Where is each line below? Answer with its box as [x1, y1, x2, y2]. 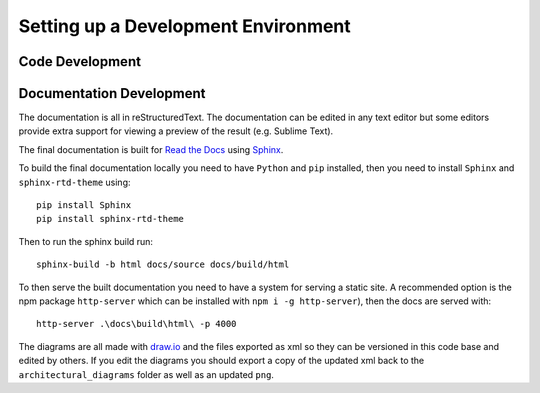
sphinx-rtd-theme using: [18, 176, 131, 188]
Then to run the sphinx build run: [18, 235, 154, 247]
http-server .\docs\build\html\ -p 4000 [36, 318, 237, 330]
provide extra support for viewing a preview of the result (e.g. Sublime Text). [18, 125, 334, 137]
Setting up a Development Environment [18, 15, 352, 37]
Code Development [18, 53, 142, 70]
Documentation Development [18, 85, 206, 102]
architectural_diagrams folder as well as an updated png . [18, 368, 275, 380]
